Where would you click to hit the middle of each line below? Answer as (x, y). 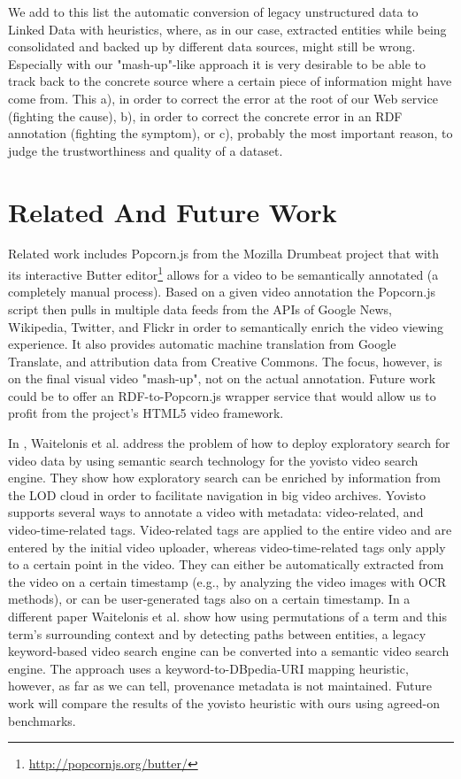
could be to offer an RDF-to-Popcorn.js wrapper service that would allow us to (222, 395)
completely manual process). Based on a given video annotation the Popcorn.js (222, 292)
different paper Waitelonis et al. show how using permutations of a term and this (228, 616)
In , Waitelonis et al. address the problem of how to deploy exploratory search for (229, 443)
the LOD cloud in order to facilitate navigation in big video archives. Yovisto (217, 494)
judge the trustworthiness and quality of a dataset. (146, 150)
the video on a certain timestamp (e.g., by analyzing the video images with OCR (227, 581)
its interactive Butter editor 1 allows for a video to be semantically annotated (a (223, 273)
